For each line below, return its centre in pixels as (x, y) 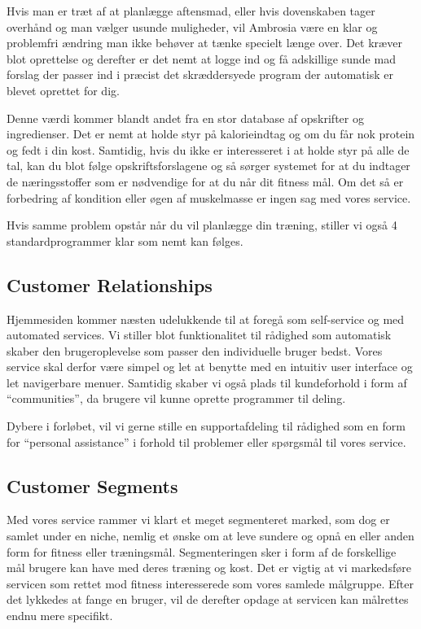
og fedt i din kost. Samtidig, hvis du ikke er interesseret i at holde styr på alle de (208, 149)
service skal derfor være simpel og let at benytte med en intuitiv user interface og (210, 367)
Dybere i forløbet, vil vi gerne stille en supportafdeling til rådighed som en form (206, 426)
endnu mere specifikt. (60, 616)
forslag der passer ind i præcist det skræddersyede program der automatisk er (200, 74)
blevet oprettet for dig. (63, 90)
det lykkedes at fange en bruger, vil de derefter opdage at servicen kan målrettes (208, 599)
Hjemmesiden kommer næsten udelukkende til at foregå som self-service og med (206, 319)
